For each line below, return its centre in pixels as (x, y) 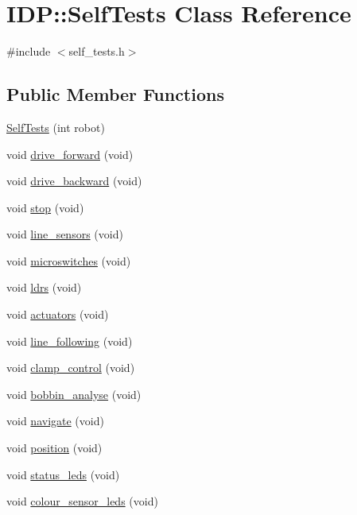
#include (29, 51)
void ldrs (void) (44, 287)
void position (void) (54, 448)
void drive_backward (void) (74, 181)
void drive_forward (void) (70, 154)
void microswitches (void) (69, 260)
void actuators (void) (58, 314)
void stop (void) (45, 207)
